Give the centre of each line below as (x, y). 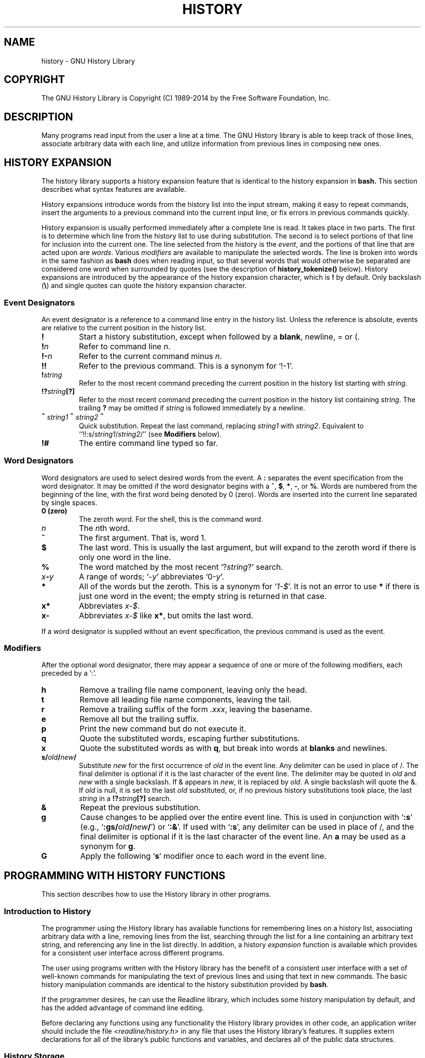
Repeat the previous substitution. (140, 808)
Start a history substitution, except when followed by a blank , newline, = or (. (219, 336)
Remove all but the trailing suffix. (139, 719)
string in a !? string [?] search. (125, 799)
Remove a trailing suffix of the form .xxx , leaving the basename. (196, 709)
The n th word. (104, 528)
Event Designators (40, 302)
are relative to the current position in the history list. (124, 327)
